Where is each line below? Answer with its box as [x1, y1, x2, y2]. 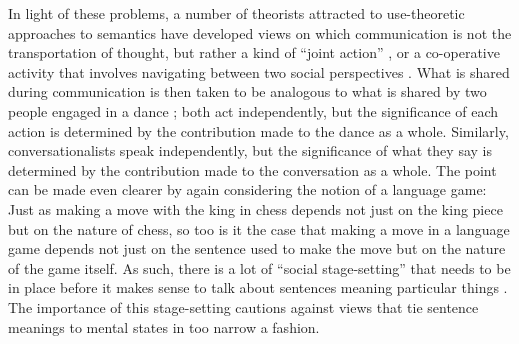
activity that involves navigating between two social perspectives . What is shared [8, 61, 510, 82]
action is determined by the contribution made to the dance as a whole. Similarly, [8, 120, 509, 141]
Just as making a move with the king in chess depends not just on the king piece [8, 198, 503, 219]
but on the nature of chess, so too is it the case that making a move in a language [8, 218, 510, 239]
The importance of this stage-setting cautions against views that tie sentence [8, 296, 479, 317]
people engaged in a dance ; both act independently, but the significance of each [8, 100, 499, 121]
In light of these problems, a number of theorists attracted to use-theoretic [8, 3, 465, 23]
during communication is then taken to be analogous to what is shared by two [8, 81, 487, 102]
